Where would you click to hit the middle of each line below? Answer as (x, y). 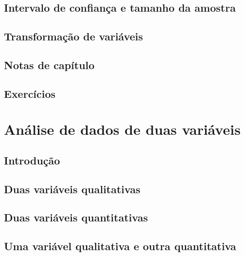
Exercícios (30, 93)
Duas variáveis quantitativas (76, 217)
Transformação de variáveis (74, 36)
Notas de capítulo (49, 64)
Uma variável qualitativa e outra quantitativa (120, 246)
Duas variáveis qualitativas (72, 189)
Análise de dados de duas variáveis (122, 129)
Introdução (32, 160)
